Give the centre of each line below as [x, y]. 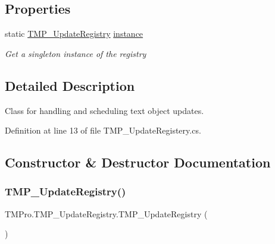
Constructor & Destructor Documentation [138, 162]
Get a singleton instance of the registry [76, 53]
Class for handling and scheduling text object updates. [104, 110]
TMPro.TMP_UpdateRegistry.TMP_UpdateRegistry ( [106, 213]
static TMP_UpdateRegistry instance [74, 34]
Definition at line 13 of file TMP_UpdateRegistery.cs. [103, 130]
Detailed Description [70, 85]
